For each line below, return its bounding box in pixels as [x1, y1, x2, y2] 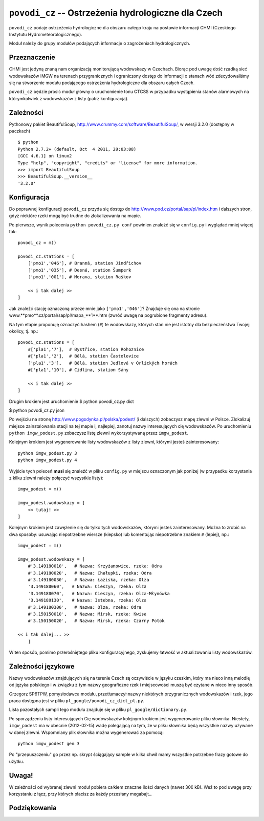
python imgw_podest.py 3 [18, 450, 77, 456]
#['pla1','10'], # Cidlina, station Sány [27, 367, 129, 373]
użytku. [9, 758, 24, 764]
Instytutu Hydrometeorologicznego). [9, 31, 83, 37]
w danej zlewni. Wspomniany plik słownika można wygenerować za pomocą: [9, 729, 164, 735]
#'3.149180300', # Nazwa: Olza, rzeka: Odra [27, 604, 142, 610]
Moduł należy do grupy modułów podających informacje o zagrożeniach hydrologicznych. [9, 41, 191, 46]
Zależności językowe [9, 662, 75, 670]
